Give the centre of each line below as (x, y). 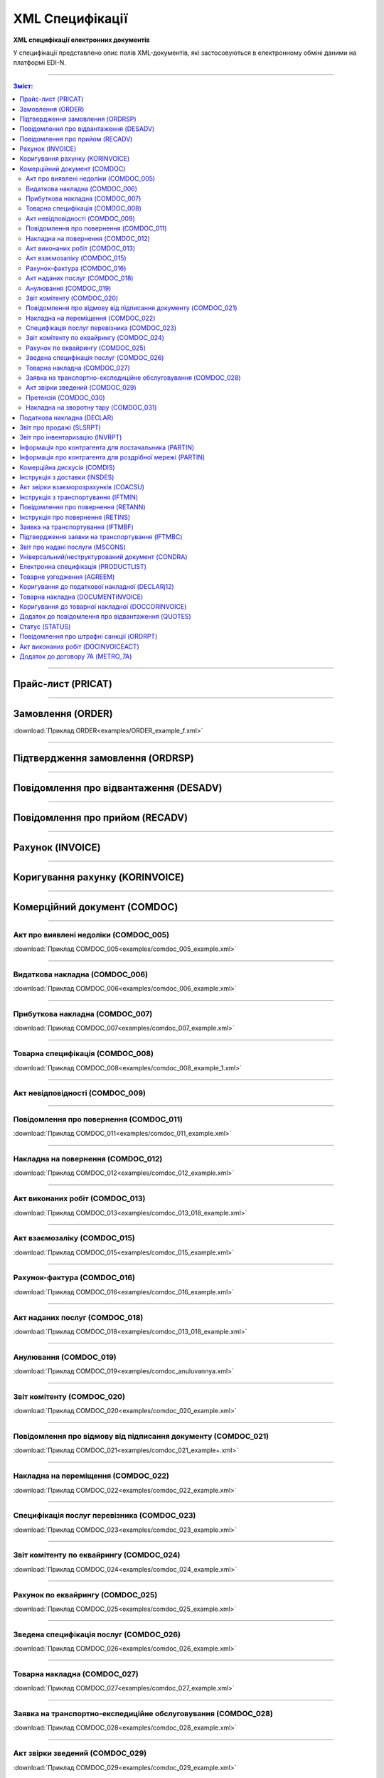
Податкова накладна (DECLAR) (66, 417)
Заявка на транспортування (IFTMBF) (77, 527)
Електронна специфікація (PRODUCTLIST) (83, 567)
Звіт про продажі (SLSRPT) (60, 427)
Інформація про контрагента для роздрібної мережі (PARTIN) (112, 457)
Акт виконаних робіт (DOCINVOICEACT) (80, 646)
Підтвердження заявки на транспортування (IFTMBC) (101, 537)
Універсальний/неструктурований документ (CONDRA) (103, 557)
